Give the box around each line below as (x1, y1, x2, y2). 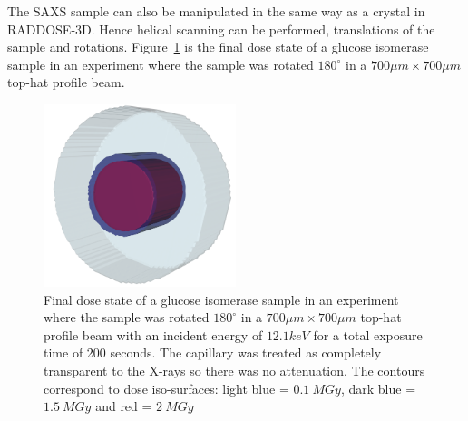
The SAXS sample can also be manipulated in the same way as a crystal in (7, 2, 425, 20)
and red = (95, 397, 152, 416)
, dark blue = (340, 378, 416, 397)
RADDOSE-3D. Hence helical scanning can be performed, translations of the (7, 19, 435, 38)
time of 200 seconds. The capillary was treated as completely (44, 343, 382, 362)
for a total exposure (313, 325, 423, 344)
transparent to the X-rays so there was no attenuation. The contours (44, 360, 425, 379)
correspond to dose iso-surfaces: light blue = (44, 378, 289, 397)
